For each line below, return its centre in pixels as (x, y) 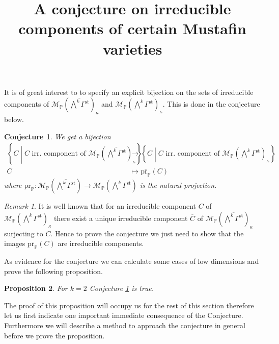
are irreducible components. (101, 243)
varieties (132, 48)
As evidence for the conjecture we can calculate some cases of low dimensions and (132, 261)
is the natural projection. (178, 185)
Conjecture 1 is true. (122, 288)
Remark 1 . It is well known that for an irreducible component (100, 206)
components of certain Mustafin (132, 28)
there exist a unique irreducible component (121, 218)
